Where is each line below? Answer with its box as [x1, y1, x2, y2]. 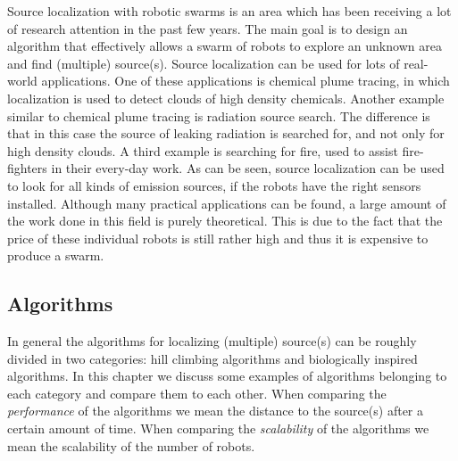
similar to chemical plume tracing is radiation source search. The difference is [7, 106, 430, 125]
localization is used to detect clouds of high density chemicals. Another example [7, 88, 445, 107]
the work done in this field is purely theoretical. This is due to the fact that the [7, 211, 443, 230]
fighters [7, 159, 47, 177]
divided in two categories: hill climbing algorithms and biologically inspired [7, 349, 418, 367]
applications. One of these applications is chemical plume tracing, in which [41, 71, 450, 90]
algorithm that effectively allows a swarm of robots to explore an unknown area [7, 37, 442, 55]
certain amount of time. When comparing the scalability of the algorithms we [7, 419, 429, 438]
